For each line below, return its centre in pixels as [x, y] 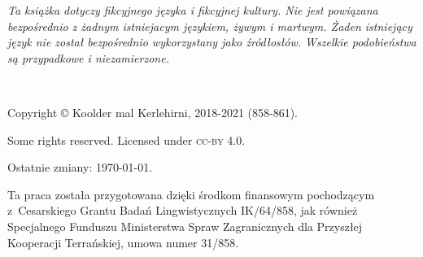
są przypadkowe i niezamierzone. [88, 57]
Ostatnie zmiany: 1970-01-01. [80, 167]
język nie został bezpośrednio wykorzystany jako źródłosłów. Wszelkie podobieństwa [212, 42]
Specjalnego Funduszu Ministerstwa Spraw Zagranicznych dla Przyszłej [185, 226]
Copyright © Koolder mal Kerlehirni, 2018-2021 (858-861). [153, 112]
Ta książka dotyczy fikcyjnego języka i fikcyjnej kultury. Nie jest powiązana [193, 10]
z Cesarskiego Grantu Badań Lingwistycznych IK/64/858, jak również [183, 210]
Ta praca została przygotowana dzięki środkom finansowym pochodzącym [191, 194]
